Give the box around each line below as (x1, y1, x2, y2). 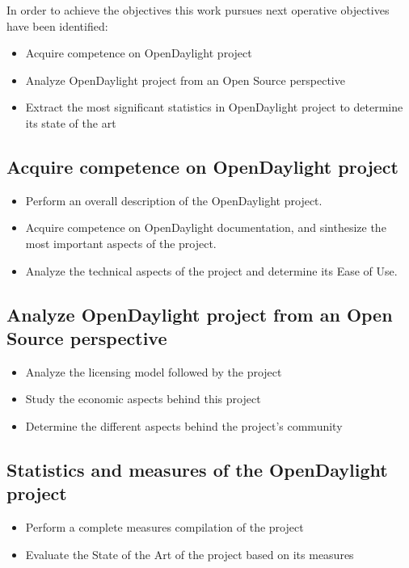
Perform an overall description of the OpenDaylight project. (25, 191, 323, 208)
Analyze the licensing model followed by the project (25, 363, 282, 380)
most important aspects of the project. (25, 234, 217, 251)
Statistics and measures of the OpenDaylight (6, 457, 388, 482)
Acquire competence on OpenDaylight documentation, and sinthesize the (25, 219, 386, 236)
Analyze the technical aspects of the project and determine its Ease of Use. (25, 262, 398, 279)
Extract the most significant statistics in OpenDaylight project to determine (25, 99, 403, 116)
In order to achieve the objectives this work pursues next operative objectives (6, 2, 390, 18)
